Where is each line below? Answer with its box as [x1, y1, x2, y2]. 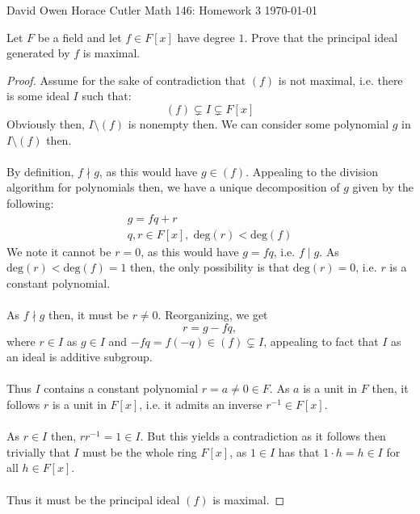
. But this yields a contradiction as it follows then [140, 428, 386, 444]
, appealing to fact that [263, 332, 379, 349]
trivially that [6, 443, 70, 460]
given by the [352, 179, 414, 196]
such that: [82, 87, 132, 104]
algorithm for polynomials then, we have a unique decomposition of [6, 179, 340, 196]
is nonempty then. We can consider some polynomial [128, 115, 389, 132]
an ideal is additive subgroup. [6, 348, 153, 365]
